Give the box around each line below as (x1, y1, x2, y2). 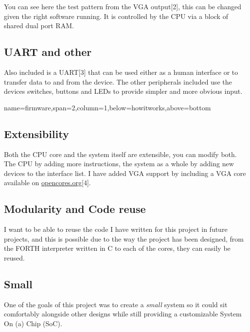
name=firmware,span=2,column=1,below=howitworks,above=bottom (4, 102, 211, 112)
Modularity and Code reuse (4, 201, 146, 216)
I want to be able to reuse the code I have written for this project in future (4, 224, 228, 234)
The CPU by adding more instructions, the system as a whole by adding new (4, 158, 234, 169)
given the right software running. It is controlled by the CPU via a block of (4, 11, 228, 21)
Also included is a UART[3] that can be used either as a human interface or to (4, 67, 238, 77)
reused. (4, 252, 25, 262)
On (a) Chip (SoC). (4, 318, 62, 328)
